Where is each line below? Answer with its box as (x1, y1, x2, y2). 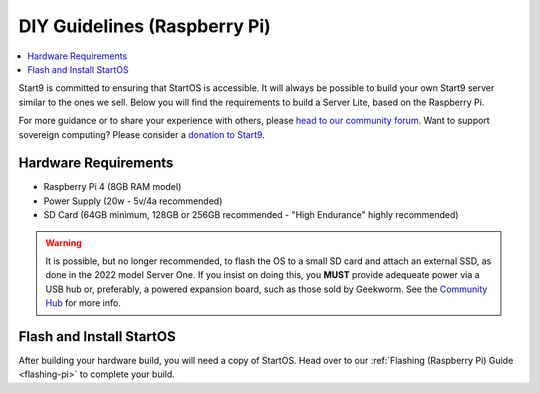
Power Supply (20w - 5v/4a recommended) (43, 195, 223, 207)
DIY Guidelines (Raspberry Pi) (18, 15, 272, 37)
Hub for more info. (45, 297, 122, 309)
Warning (45, 236, 82, 249)
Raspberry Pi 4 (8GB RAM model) (43, 181, 182, 193)
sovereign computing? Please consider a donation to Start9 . (18, 128, 265, 140)
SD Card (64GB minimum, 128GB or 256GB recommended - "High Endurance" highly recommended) (43, 209, 459, 221)
